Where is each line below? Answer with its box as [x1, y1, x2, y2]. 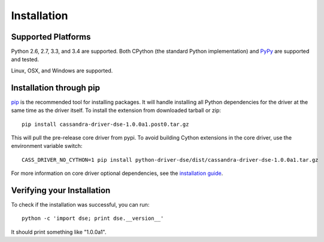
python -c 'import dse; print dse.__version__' [22, 215, 164, 222]
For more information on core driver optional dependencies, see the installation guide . [11, 170, 223, 177]
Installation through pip [11, 83, 100, 93]
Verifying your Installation [11, 185, 111, 195]
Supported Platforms [11, 32, 91, 42]
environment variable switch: [11, 143, 83, 150]
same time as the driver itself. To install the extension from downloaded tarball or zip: [11, 107, 222, 114]
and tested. [11, 56, 39, 63]
